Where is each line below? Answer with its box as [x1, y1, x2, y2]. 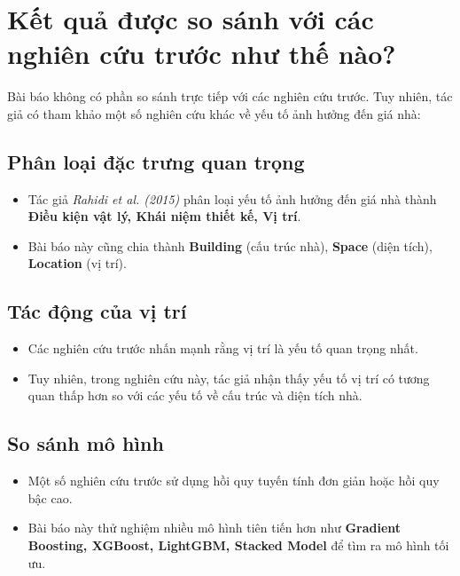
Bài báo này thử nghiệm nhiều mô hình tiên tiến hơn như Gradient [27, 518, 402, 537]
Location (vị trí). [27, 254, 127, 272]
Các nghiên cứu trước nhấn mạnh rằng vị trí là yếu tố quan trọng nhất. [27, 339, 418, 358]
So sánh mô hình [7, 430, 164, 457]
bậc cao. [27, 488, 73, 507]
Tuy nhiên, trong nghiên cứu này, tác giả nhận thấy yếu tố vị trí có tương [27, 368, 430, 387]
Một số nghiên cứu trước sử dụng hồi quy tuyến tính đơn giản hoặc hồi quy [27, 471, 440, 490]
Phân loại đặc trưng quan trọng [7, 147, 305, 175]
